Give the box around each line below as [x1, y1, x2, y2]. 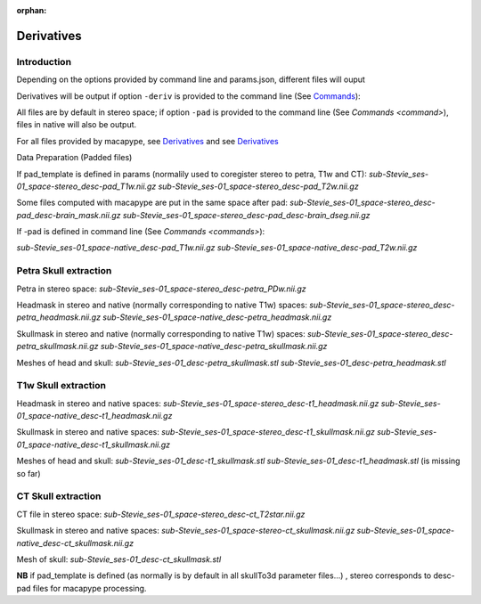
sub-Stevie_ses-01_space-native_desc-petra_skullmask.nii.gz [100, 341, 328, 352]
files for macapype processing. [32, 583, 147, 593]
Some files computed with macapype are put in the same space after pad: [16, 197, 289, 208]
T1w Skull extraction [16, 380, 107, 392]
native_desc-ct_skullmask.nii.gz [16, 537, 134, 548]
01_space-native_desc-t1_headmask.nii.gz [16, 411, 173, 421]
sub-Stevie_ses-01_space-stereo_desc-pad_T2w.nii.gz [158, 181, 360, 192]
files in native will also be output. [16, 119, 137, 130]
